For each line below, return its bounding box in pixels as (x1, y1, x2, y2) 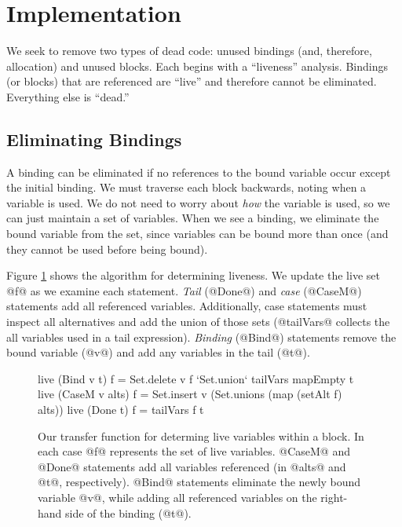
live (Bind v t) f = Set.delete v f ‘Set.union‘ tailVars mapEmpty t (38, 370, 354, 386)
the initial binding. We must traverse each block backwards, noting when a (6, 179, 367, 196)
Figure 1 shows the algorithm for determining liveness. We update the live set (6, 267, 380, 284)
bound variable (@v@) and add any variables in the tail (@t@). (6, 344, 310, 360)
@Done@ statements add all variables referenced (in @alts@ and (38, 458, 346, 474)
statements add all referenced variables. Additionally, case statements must (6, 298, 367, 314)
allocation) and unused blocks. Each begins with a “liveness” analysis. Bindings (6, 57, 388, 74)
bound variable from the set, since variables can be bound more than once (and (6, 225, 389, 242)
